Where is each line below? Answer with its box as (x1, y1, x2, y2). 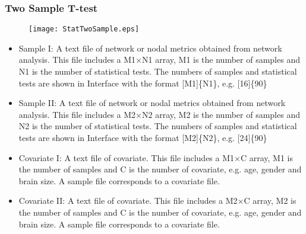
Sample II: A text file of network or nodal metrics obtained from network (18, 97, 286, 109)
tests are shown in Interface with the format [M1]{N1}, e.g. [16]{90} (18, 76, 267, 89)
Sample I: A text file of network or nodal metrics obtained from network (18, 41, 282, 54)
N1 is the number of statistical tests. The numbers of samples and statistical (18, 65, 297, 78)
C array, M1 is (240, 151, 293, 164)
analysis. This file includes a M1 (18, 53, 136, 66)
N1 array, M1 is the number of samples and (142, 53, 300, 66)
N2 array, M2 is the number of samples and (142, 108, 300, 120)
